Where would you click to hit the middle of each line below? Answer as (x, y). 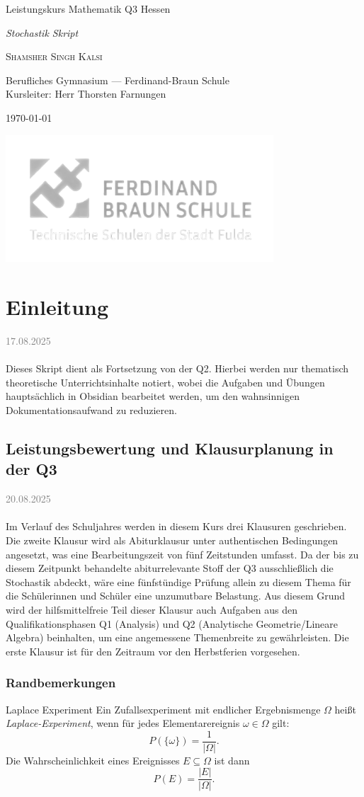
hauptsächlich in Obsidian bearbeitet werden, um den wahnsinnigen (153, 396)
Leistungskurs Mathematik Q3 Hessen (88, 8)
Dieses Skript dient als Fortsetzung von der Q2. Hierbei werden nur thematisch (177, 368)
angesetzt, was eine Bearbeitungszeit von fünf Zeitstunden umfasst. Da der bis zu (182, 554)
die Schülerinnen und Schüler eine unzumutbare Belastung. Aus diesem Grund (176, 596)
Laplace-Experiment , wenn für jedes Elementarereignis (123, 723)
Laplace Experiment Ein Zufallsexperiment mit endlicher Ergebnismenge (163, 709)
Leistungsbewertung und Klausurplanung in (170, 448)
